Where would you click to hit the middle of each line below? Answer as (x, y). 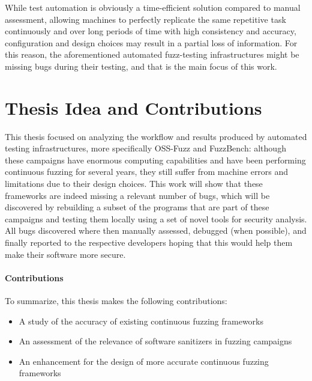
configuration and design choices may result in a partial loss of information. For (151, 42)
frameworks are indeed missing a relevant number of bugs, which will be (137, 195)
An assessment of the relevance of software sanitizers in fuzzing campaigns (155, 341)
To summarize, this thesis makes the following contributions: (116, 301)
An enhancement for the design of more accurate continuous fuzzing (144, 361)
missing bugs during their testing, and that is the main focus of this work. (141, 66)
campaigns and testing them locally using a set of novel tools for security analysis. (156, 218)
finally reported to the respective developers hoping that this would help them (149, 242)
